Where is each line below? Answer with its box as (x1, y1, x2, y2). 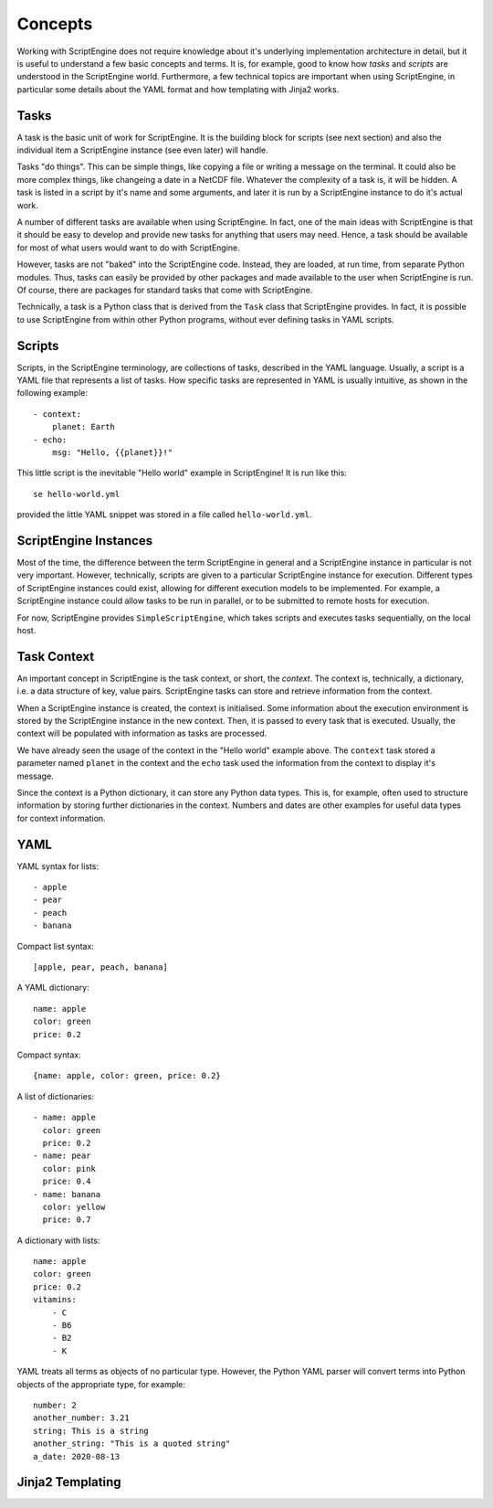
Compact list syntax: (16, 940, 95, 951)
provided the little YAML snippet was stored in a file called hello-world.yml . (16, 509, 312, 520)
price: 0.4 (42, 1176, 91, 1187)
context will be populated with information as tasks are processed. (16, 727, 267, 739)
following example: (16, 388, 89, 398)
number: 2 (33, 1399, 77, 1410)
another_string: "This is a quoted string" (33, 1439, 231, 1449)
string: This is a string (33, 1426, 150, 1436)
